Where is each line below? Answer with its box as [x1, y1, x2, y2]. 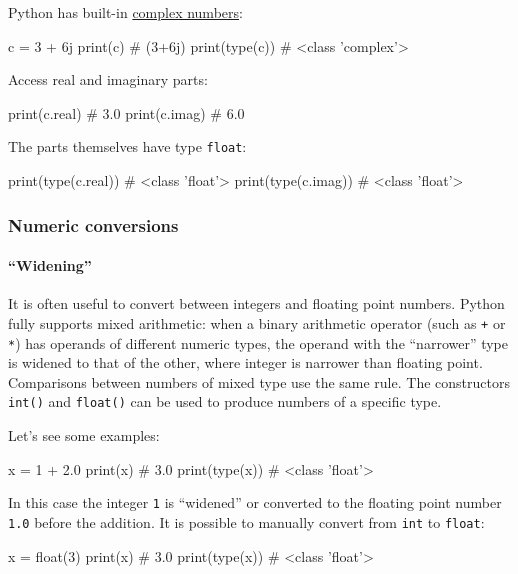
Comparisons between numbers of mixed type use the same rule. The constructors [8, 371, 510, 392]
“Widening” [8, 255, 92, 276]
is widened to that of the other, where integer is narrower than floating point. [8, 352, 483, 373]
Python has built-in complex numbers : [8, 2, 243, 22]
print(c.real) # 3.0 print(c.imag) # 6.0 [8, 102, 245, 123]
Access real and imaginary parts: [8, 69, 208, 90]
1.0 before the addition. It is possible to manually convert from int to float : [8, 511, 485, 532]
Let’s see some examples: [8, 425, 160, 446]
